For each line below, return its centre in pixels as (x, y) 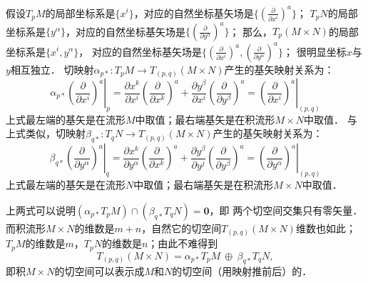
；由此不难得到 (183, 243)
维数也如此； (326, 228)
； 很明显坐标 (315, 51)
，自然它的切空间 (182, 228)
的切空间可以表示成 (99, 271)
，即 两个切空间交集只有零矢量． (286, 210)
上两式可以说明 (41, 210)
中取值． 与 (331, 119)
